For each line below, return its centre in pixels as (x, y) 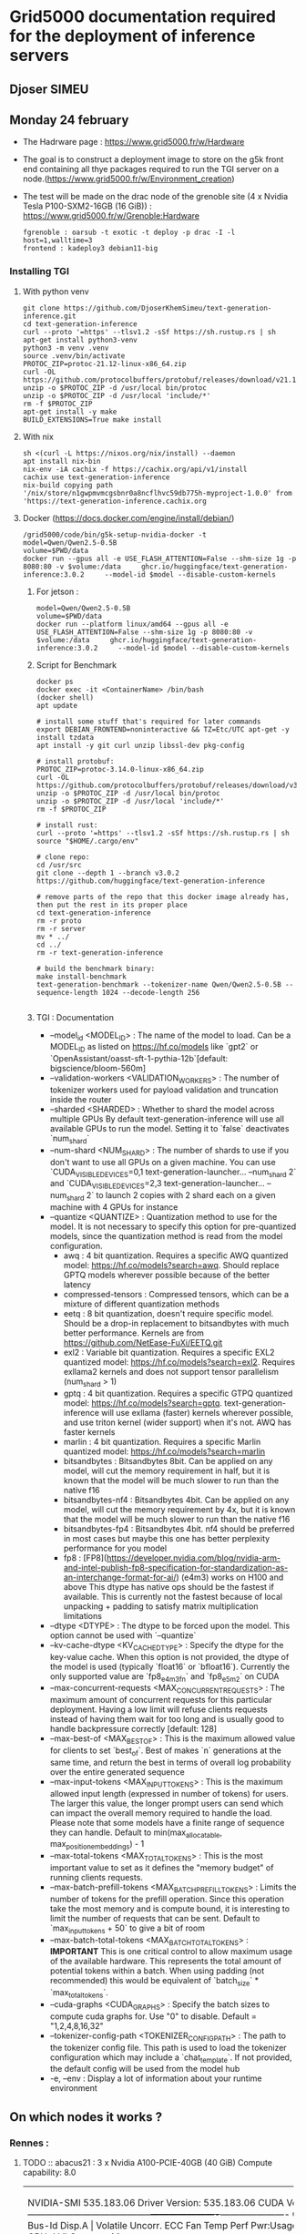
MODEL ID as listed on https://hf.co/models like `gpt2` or (154, 1048)
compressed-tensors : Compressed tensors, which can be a (176, 1295)
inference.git (49, 316)
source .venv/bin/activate (74, 356)
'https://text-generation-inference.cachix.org (114, 501)
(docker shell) (65, 697)
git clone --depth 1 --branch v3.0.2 (108, 873)
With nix (38, 436)
